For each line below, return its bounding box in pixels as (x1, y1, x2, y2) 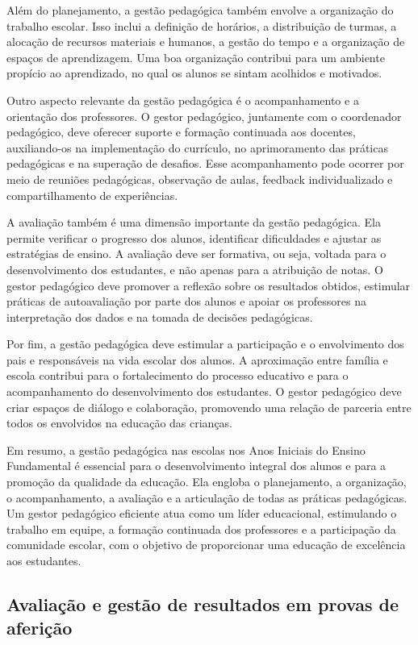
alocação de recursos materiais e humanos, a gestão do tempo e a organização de (6, 33, 405, 50)
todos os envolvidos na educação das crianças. (6, 414, 233, 431)
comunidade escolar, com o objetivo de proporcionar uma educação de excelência (6, 536, 406, 553)
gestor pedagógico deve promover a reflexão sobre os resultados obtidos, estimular (6, 277, 411, 293)
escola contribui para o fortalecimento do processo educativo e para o (6, 367, 349, 384)
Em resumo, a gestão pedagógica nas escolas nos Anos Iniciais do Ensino (6, 441, 366, 458)
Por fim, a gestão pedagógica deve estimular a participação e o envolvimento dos (6, 335, 404, 352)
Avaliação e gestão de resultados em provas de (6, 591, 399, 616)
